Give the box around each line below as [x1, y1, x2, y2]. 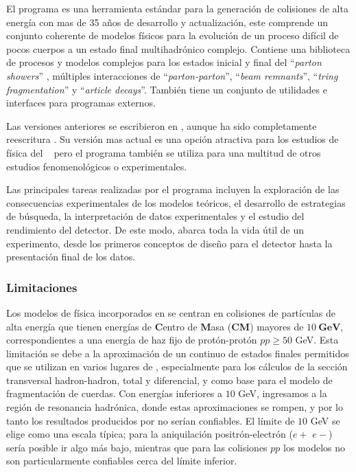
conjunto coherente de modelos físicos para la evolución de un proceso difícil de [6, 28, 339, 43]
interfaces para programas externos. [6, 95, 156, 110]
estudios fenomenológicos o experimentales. [6, 159, 187, 173]
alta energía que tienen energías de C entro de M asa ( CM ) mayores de [6, 319, 304, 333]
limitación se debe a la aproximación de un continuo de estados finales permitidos [6, 346, 349, 360]
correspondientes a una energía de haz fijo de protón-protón [6, 333, 257, 347]
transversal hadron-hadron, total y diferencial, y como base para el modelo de [6, 372, 333, 387]
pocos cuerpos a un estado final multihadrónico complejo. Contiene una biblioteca [6, 41, 351, 56]
